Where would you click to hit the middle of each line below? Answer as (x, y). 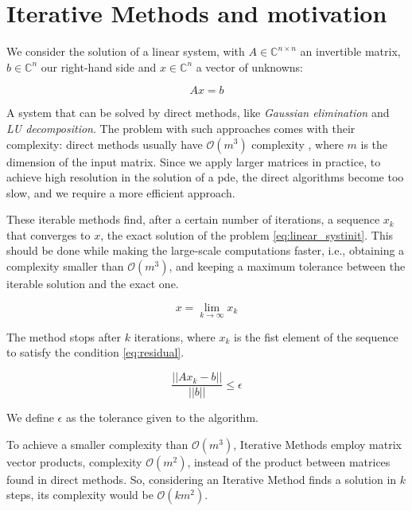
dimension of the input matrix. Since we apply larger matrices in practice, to (194, 161)
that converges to (49, 234)
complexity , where (297, 144)
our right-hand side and (99, 66)
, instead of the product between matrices (289, 461)
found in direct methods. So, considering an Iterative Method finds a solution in (202, 479)
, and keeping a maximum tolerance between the (287, 266)
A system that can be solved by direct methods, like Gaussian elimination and (198, 113)
